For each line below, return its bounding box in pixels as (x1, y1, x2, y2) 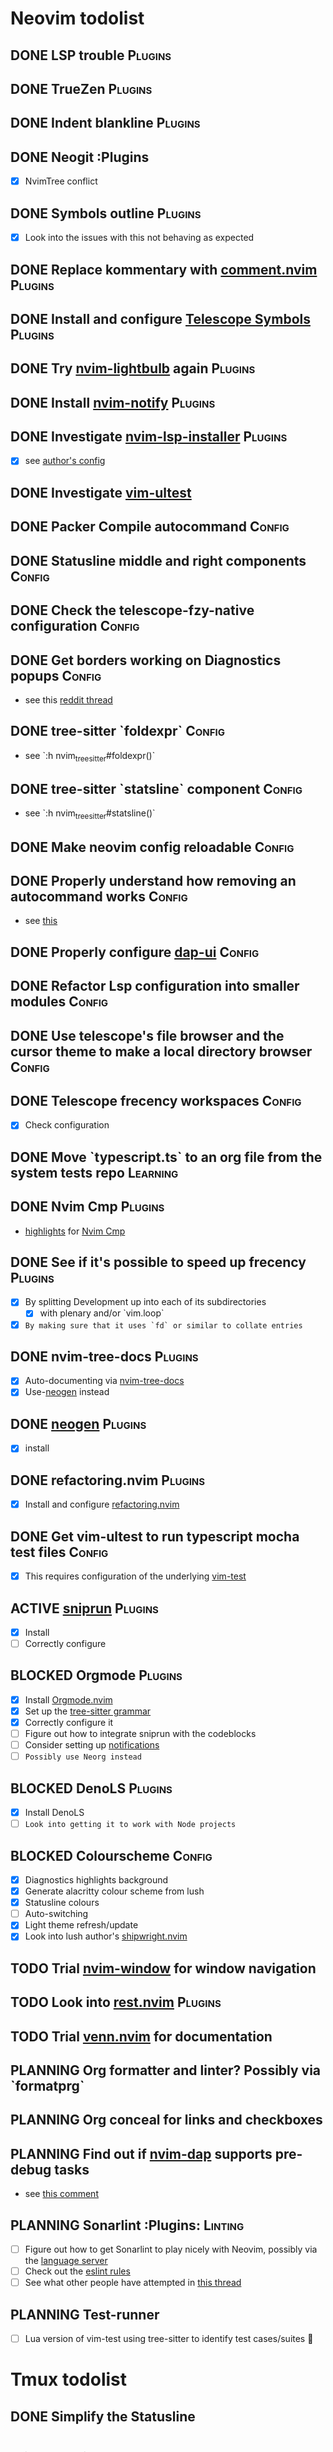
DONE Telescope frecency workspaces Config (10, 1092, 302, 1109)
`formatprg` (10, 2077, 85, 2094)
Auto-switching (24, 1908, 89, 1920)
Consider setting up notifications (24, 1739, 160, 1751)
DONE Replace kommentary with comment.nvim (10, 261, 318, 278)
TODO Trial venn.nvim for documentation (10, 2028, 273, 2045)
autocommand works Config (10, 888, 188, 905)
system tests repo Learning (10, 1164, 179, 1181)
